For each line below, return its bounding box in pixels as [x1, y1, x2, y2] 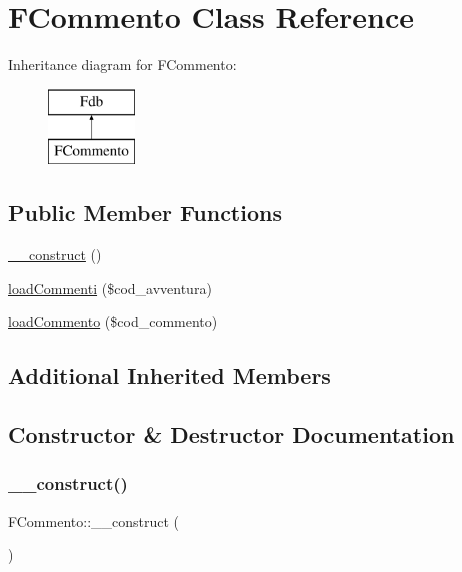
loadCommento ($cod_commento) [8, 311, 218, 332]
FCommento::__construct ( [8, 510, 180, 531]
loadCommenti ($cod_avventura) [8, 277, 212, 298]
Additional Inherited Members [8, 360, 331, 391]
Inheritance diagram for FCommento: [8, 54, 237, 75]
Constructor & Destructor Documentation [8, 419, 455, 450]
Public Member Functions [8, 197, 282, 228]
